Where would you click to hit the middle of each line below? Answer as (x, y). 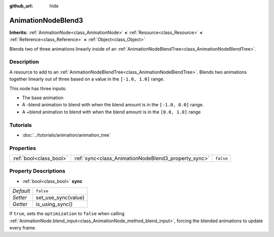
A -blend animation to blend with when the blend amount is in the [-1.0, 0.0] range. (113, 105)
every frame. (23, 227)
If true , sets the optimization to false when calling (67, 214)
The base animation (43, 98)
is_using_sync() (54, 204)
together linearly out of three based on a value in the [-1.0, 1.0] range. (87, 79)
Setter (20, 197)
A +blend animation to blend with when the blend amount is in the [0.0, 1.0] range (111, 112)
